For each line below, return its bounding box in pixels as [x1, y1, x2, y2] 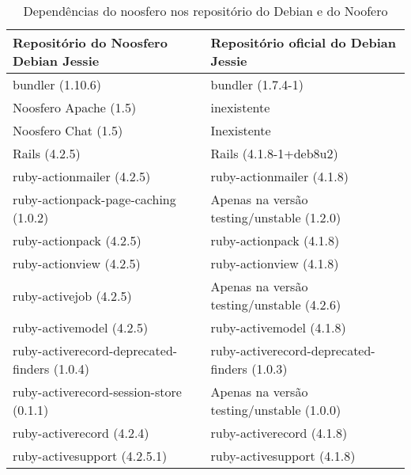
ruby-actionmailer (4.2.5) [13, 167, 151, 185]
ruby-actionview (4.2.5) [13, 254, 141, 272]
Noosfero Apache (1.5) [13, 98, 137, 116]
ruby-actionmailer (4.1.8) [210, 167, 349, 185]
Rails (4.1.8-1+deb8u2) [210, 144, 338, 162]
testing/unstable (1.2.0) [210, 208, 341, 226]
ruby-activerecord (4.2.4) [13, 424, 149, 442]
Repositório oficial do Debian [210, 33, 396, 51]
